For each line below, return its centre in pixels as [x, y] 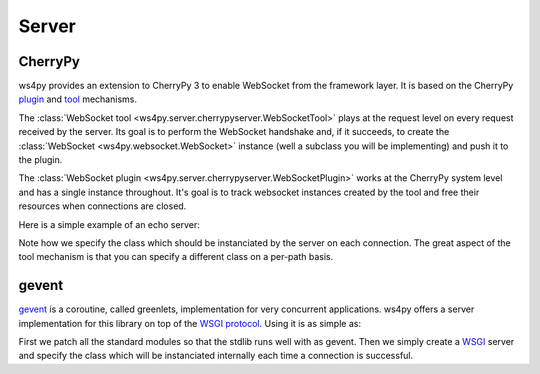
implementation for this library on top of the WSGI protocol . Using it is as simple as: [190, 323]
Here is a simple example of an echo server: [109, 224]
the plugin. [40, 160]
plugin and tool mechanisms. [77, 99]
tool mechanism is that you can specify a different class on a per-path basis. [176, 257]
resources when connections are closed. [102, 206]
